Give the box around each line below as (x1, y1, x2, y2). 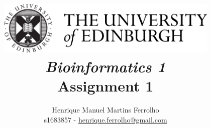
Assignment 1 (57, 75, 154, 96)
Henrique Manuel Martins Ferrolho (52, 104, 159, 115)
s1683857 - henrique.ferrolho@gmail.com (44, 114, 167, 124)
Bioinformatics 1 (45, 55, 166, 76)
